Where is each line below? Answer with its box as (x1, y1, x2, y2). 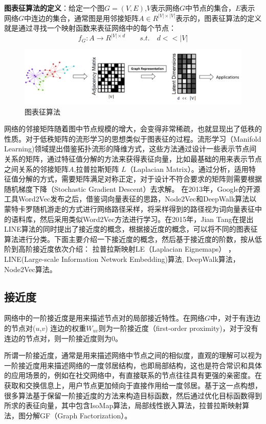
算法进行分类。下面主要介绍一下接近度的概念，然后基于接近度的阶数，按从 (4, 233, 255, 244)
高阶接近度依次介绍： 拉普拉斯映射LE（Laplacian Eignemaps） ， (18, 243, 235, 254)
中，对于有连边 (210, 313, 261, 323)
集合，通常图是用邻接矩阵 (53, 12, 139, 23)
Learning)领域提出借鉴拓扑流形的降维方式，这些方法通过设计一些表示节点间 (4, 143, 257, 154)
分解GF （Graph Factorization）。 (25, 410, 132, 420)
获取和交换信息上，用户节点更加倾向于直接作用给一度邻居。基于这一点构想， (4, 380, 262, 390)
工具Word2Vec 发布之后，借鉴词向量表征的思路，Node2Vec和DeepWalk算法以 (4, 193, 257, 204)
